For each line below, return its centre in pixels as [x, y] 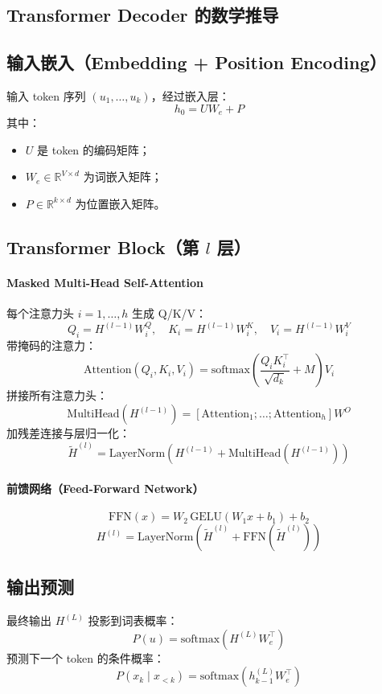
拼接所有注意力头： [57, 395]
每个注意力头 [40, 312]
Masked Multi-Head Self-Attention [105, 282]
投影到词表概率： [133, 620]
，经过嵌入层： [190, 95]
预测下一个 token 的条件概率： [86, 657]
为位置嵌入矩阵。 [120, 203]
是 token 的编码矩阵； [94, 149]
